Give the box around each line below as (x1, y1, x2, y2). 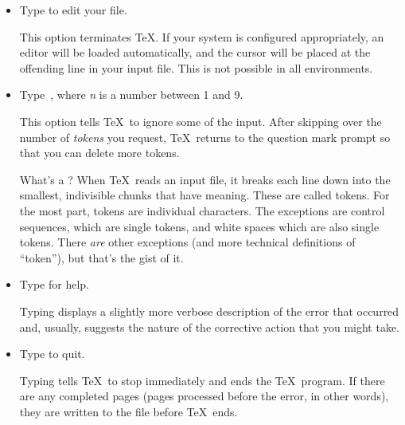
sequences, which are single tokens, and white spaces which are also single (19, 218, 380, 234)
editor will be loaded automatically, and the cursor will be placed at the (19, 44, 371, 61)
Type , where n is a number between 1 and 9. (19, 86, 243, 103)
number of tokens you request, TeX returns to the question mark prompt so (19, 128, 391, 145)
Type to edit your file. (19, 2, 127, 18)
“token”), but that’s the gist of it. (19, 249, 184, 266)
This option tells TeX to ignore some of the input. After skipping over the (19, 112, 382, 129)
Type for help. (19, 276, 89, 293)
